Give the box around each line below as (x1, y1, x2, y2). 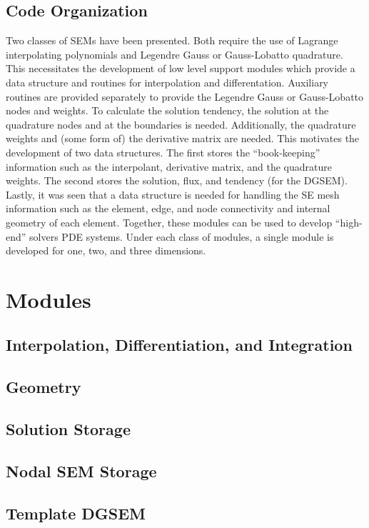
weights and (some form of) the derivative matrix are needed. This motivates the (6, 131, 360, 146)
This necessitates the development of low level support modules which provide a (6, 61, 355, 76)
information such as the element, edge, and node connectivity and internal (6, 201, 330, 216)
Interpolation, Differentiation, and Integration (6, 334, 353, 356)
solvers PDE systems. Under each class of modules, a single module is (29, 229, 334, 244)
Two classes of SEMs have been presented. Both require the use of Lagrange (6, 33, 338, 48)
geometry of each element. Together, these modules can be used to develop (6, 214, 333, 229)
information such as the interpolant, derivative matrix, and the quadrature (6, 159, 333, 174)
